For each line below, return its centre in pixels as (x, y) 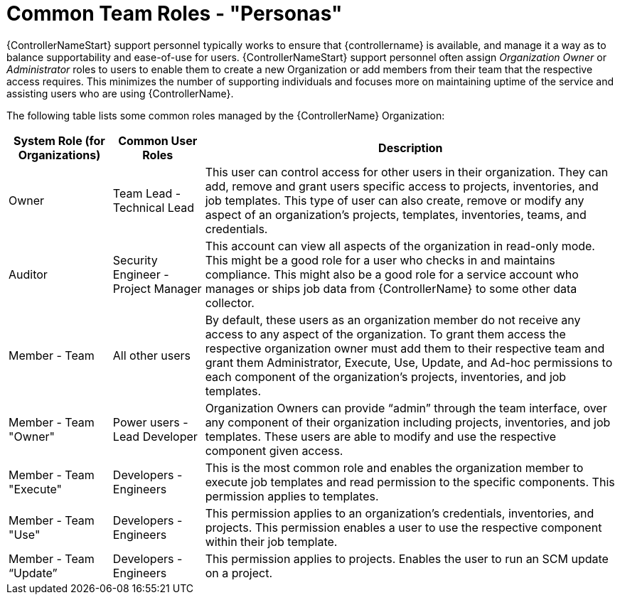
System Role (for (59, 140)
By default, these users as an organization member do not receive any (393, 320)
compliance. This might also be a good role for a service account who (392, 274)
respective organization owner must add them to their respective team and (405, 348)
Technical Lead (154, 207)
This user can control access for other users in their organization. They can (407, 172)
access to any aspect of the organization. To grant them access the (385, 334)
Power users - (150, 422)
